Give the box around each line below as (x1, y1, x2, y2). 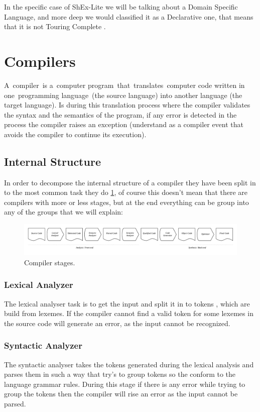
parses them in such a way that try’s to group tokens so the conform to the (4, 369, 236, 379)
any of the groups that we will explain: (4, 207, 123, 217)
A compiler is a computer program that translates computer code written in (4, 79, 245, 90)
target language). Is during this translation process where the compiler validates (4, 99, 250, 110)
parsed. (4, 398, 26, 408)
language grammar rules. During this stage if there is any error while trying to (4, 378, 245, 389)
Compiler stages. (24, 257, 75, 267)
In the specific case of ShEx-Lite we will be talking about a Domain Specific (4, 2, 238, 12)
